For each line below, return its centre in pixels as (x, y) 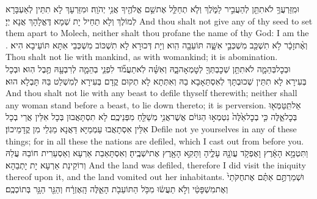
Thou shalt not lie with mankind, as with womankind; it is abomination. (142, 57)
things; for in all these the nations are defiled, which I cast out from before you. (155, 141)
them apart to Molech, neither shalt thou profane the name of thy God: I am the (157, 33)
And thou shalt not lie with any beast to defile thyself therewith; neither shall (151, 93)
